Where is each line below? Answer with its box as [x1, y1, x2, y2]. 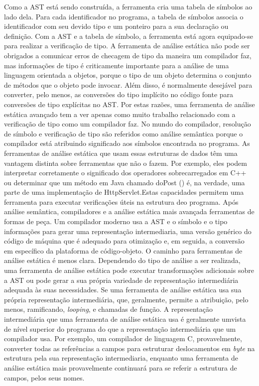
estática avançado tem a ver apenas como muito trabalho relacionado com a [4, 109, 236, 119]
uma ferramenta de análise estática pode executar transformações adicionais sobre [4, 265, 254, 275]
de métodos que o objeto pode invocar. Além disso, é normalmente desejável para [4, 79, 253, 90]
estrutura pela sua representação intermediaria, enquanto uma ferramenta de [4, 353, 238, 363]
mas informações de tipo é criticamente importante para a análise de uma [4, 60, 229, 70]
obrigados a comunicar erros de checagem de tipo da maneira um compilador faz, [4, 50, 252, 60]
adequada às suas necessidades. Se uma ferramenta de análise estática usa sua [4, 284, 242, 295]
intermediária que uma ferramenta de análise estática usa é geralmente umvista [4, 314, 246, 324]
